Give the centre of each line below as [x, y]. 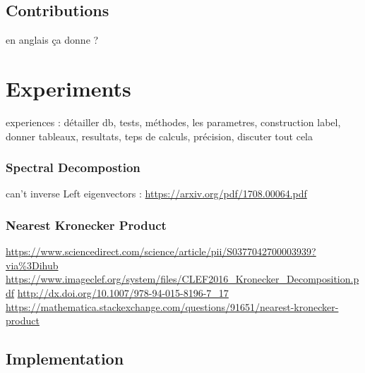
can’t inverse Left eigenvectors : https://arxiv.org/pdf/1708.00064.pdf [156, 194]
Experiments [68, 88]
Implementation [65, 359]
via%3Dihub [32, 265]
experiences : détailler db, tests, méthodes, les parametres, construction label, [173, 122]
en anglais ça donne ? [52, 40]
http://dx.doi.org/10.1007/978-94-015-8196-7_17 [123, 292]
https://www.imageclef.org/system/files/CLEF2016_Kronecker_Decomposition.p [182, 279]
